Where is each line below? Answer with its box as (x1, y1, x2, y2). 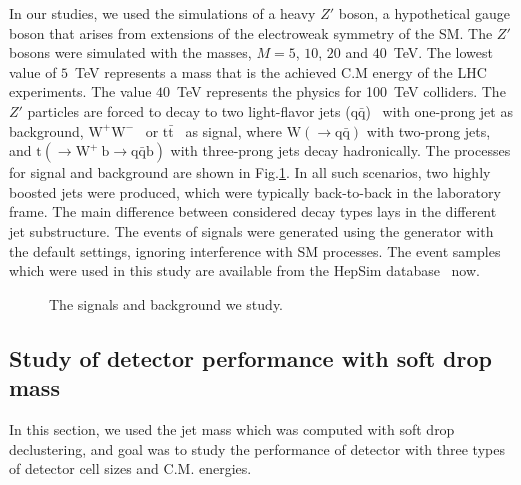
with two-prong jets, (366, 120, 491, 141)
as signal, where (185, 120, 283, 141)
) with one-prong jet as (365, 100, 513, 121)
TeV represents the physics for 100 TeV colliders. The (177, 81, 506, 102)
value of (9, 61, 57, 82)
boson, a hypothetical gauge (338, 3, 510, 23)
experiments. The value (9, 81, 152, 102)
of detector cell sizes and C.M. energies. (9, 458, 252, 479)
